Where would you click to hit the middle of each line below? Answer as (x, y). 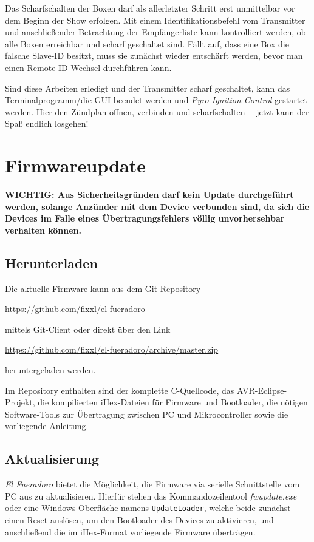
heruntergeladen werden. (50, 370)
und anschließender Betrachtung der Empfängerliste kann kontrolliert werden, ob (155, 32)
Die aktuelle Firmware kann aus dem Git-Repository (103, 288)
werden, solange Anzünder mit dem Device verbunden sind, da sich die (157, 206)
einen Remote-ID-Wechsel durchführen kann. (88, 67)
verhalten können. (43, 230)
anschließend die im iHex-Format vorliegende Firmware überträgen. (130, 531)
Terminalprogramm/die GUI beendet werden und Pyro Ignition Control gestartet (156, 100)
